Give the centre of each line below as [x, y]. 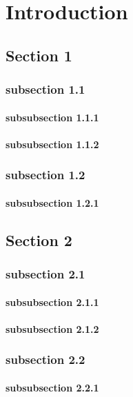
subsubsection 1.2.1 [52, 202]
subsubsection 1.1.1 [52, 117]
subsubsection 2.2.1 [52, 387]
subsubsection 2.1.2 [52, 328]
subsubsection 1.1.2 [52, 144]
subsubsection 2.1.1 [52, 302]
